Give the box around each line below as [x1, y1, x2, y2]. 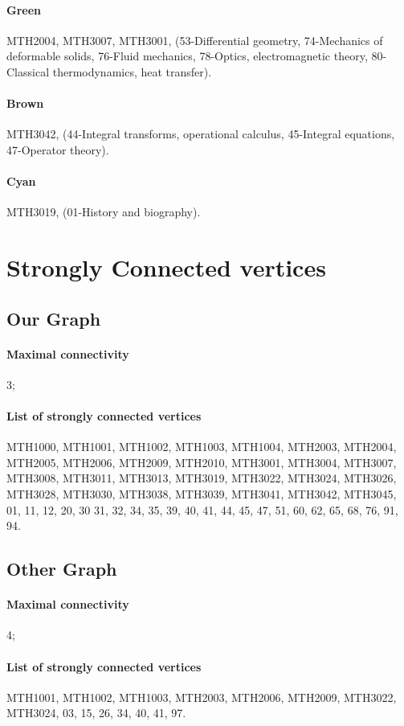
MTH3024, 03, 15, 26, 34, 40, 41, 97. [6, 704, 186, 721]
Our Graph [6, 306, 101, 330]
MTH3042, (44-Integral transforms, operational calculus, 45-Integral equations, [6, 125, 395, 142]
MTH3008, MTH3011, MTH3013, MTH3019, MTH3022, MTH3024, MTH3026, [6, 470, 397, 486]
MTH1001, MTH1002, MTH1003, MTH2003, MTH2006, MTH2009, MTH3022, [6, 688, 397, 705]
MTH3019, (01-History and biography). [6, 203, 201, 220]
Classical [6, 63, 50, 80]
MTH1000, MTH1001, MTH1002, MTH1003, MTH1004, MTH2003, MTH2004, [6, 438, 397, 455]
